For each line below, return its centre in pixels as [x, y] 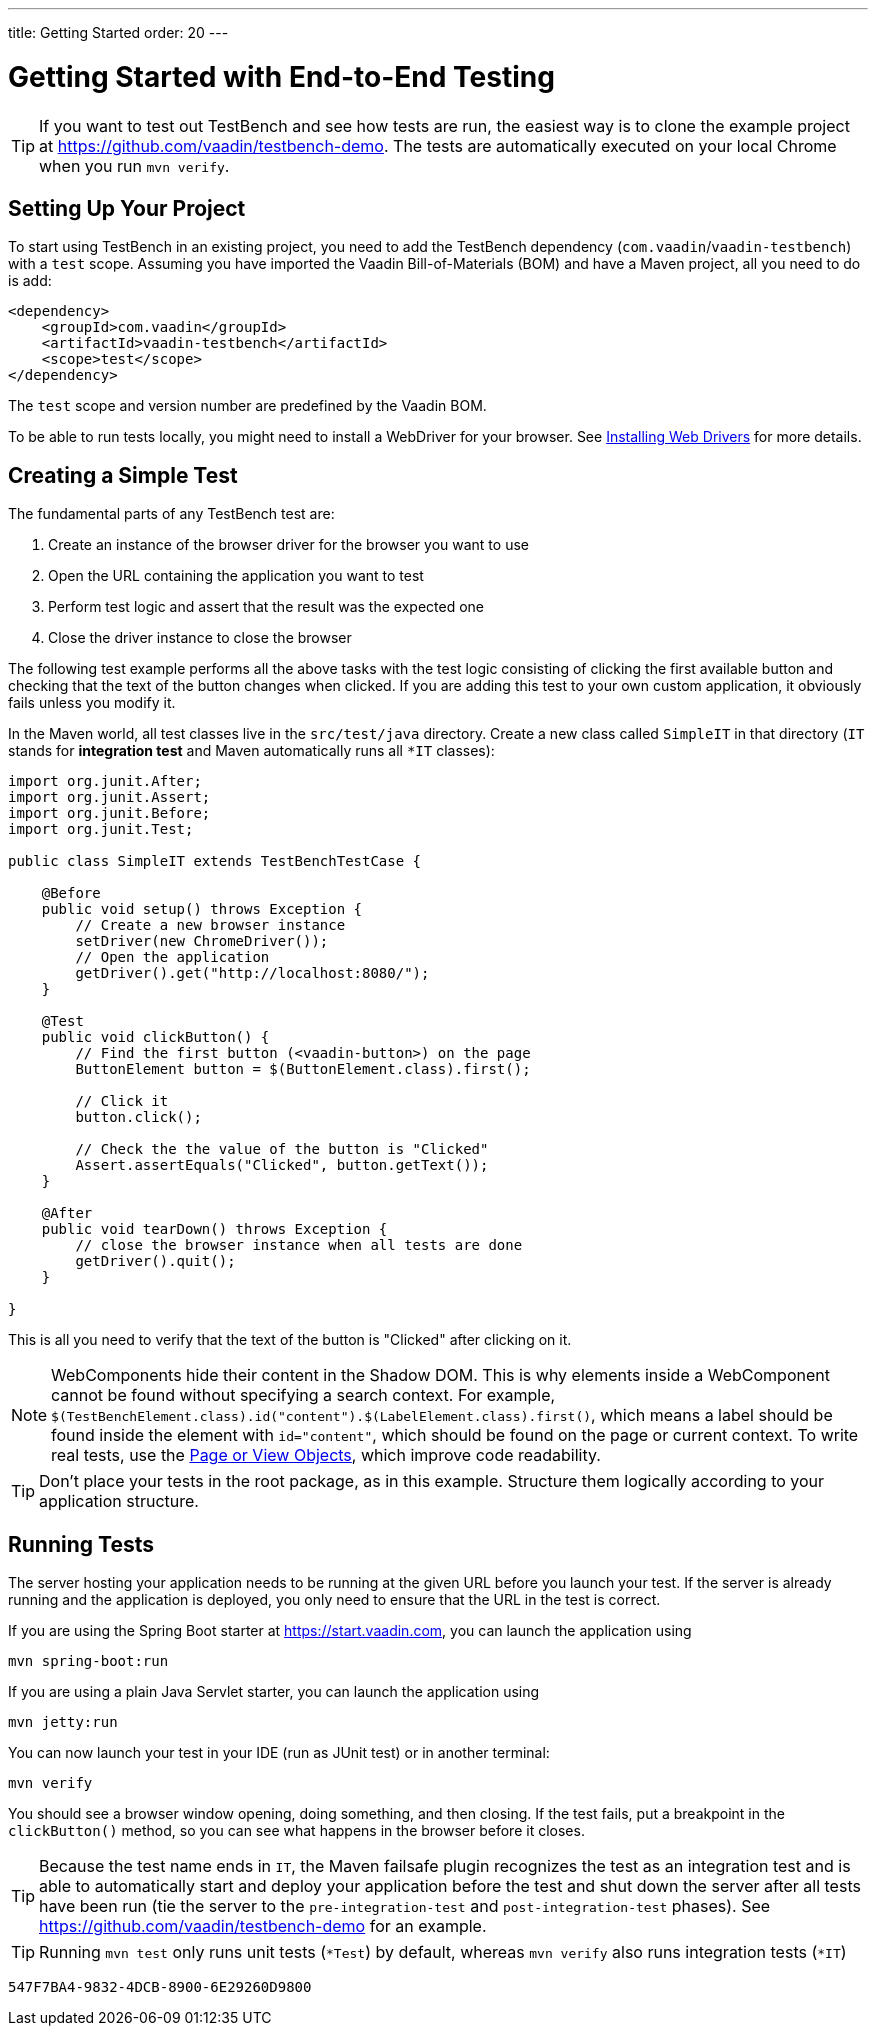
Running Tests [81, 1544]
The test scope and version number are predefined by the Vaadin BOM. [247, 406]
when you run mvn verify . [134, 165]
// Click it [122, 1101]
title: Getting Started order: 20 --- [118, 32]
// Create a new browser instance [210, 925]
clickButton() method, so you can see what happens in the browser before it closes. [296, 1831]
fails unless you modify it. [92, 703]
